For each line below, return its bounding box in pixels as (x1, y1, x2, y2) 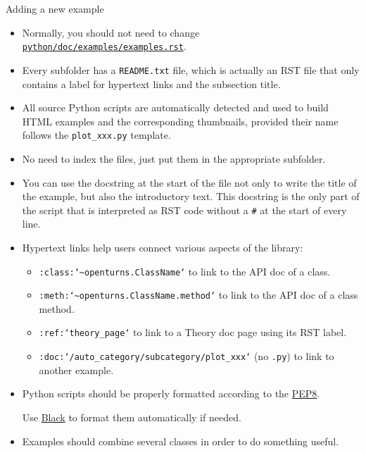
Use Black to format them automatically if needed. (22, 409, 241, 424)
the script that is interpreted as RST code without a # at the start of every (22, 202, 347, 217)
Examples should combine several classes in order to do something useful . (22, 433, 339, 448)
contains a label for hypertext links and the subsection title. (22, 76, 281, 91)
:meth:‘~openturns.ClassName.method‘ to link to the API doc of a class (39, 287, 358, 302)
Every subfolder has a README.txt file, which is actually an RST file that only (22, 62, 360, 77)
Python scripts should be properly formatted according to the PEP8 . (22, 386, 320, 401)
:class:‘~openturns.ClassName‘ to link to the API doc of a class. (39, 263, 331, 278)
